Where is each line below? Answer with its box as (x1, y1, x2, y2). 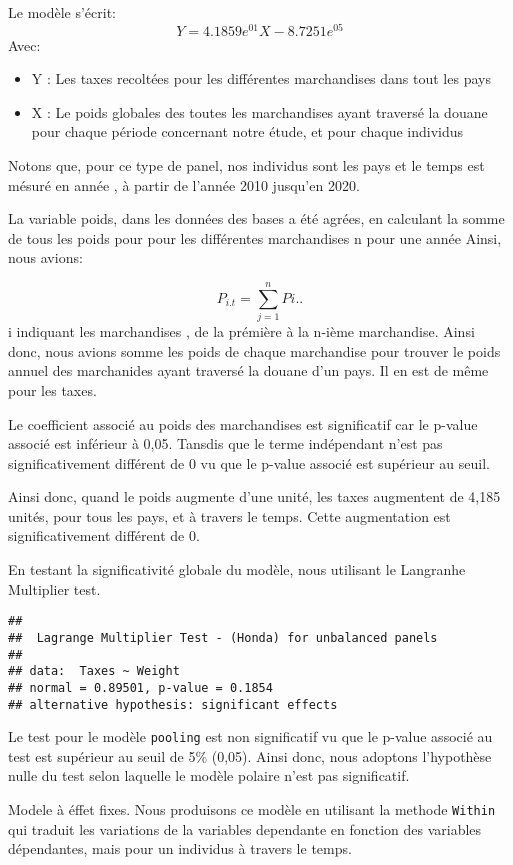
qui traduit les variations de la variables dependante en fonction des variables (8, 818, 482, 839)
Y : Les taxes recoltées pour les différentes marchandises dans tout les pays (31, 68, 491, 89)
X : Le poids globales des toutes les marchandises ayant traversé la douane (31, 101, 488, 122)
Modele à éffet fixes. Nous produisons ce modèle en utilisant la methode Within (8, 799, 496, 820)
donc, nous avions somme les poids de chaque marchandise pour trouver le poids (8, 340, 501, 361)
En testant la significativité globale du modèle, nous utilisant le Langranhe (8, 559, 466, 580)
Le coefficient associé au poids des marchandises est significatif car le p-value (8, 413, 478, 434)
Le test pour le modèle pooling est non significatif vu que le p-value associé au (8, 726, 493, 747)
